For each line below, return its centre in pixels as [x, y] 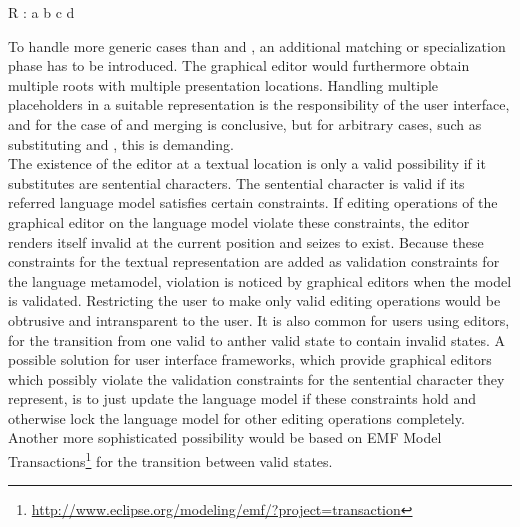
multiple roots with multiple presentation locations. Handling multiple [223, 84]
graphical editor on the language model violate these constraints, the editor [239, 221]
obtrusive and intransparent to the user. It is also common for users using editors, [259, 319]
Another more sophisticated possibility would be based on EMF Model [225, 437]
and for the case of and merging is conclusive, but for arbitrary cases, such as [245, 123]
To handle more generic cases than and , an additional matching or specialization [257, 45]
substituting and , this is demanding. [121, 143]
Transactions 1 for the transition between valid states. [170, 459]
